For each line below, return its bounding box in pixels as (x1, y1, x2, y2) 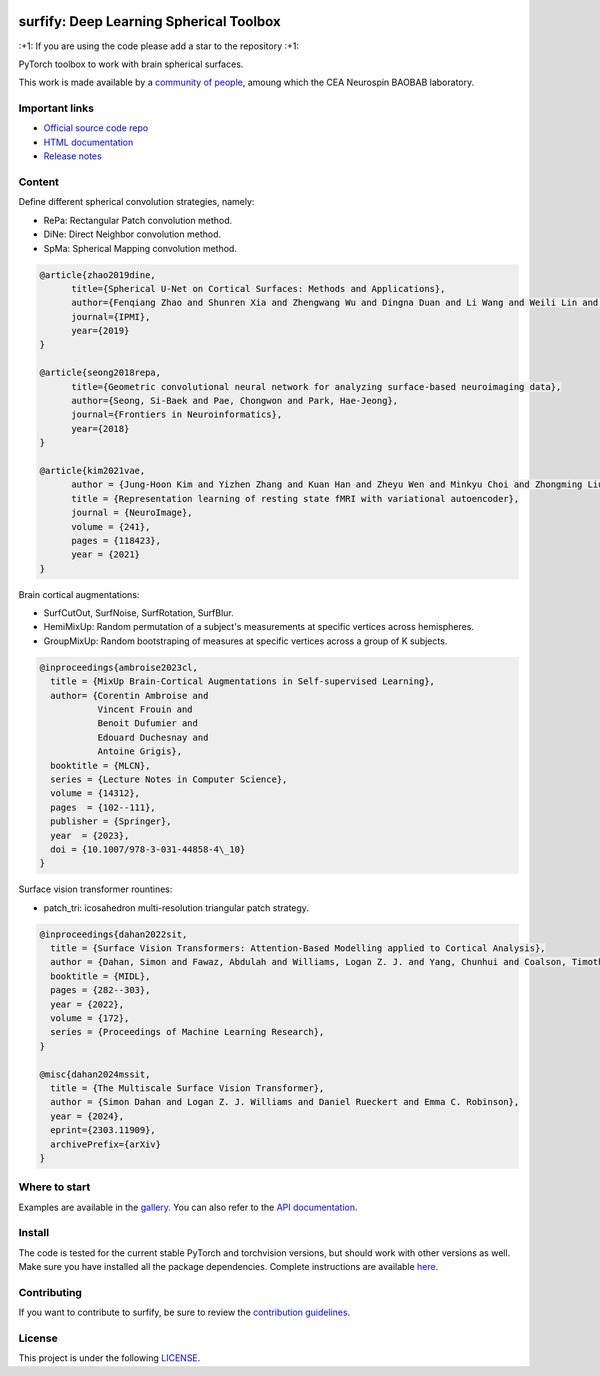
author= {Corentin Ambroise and (50, 690, 209, 701)
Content (18, 175, 60, 189)
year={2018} (71, 423, 130, 434)
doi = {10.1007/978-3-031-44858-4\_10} (50, 843, 246, 855)
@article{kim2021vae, (39, 465, 146, 476)
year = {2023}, (50, 830, 130, 841)
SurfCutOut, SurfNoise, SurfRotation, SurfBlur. (43, 607, 234, 619)
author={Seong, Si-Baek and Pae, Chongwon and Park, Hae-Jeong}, (71, 395, 399, 407)
